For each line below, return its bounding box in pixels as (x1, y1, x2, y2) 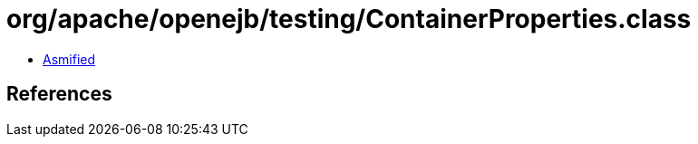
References (6, 82, 112, 106)
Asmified (43, 51, 96, 67)
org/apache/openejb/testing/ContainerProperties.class (6, 4, 692, 34)
